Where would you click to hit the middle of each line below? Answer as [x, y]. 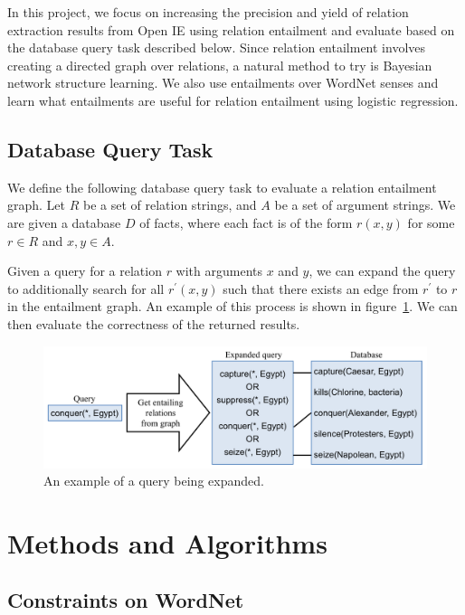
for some [431, 222]
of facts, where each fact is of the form [246, 222]
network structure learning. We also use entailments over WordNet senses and [223, 83]
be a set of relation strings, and [170, 205]
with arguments [219, 271]
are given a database [64, 222]
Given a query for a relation [85, 271]
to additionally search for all [86, 288]
